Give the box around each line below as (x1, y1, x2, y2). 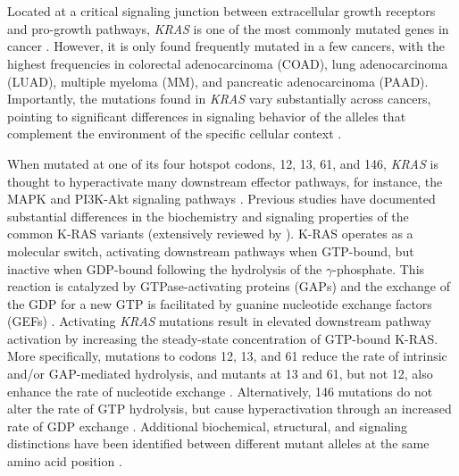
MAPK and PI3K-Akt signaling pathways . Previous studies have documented (7, 189, 436, 208)
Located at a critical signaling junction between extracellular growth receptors (7, 2, 436, 21)
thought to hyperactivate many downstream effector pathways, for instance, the (7, 171, 443, 190)
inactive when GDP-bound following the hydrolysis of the (7, 259, 322, 278)
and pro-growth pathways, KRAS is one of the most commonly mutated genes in (7, 19, 449, 38)
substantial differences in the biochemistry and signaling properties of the (7, 206, 409, 225)
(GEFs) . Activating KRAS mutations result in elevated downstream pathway (7, 312, 431, 330)
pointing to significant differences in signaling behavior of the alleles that (7, 106, 406, 125)
